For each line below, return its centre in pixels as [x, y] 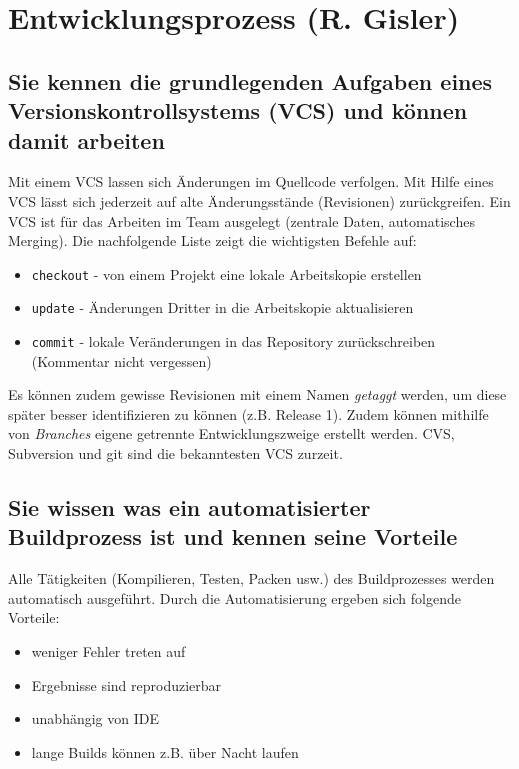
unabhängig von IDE [95, 718]
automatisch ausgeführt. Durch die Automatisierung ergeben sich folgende [234, 597]
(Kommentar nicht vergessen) [121, 360]
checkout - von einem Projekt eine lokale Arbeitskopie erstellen [226, 273]
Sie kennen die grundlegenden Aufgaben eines [250, 80]
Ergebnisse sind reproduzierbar [126, 684]
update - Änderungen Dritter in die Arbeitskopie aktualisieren [222, 307]
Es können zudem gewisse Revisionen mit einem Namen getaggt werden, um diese [257, 394]
